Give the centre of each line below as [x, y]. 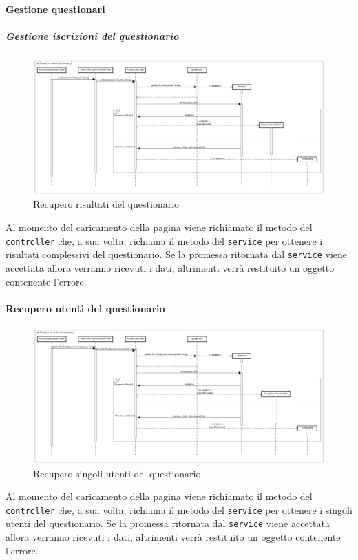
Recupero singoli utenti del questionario [117, 473]
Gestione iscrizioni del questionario [92, 35]
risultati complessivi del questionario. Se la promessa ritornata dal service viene [177, 254]
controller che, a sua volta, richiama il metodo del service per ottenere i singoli [179, 509]
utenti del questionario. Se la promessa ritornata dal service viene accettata [168, 523]
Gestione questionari [55, 9]
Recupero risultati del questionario [106, 204]
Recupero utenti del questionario [85, 308]
